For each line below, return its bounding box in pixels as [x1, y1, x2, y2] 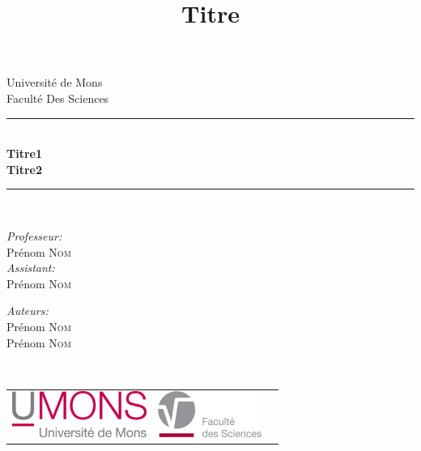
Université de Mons [6, 74, 103, 91]
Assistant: [6, 259, 55, 276]
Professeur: [6, 227, 62, 244]
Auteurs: [6, 302, 49, 319]
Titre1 [6, 145, 42, 162]
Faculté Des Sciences [6, 89, 109, 106]
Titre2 [6, 160, 42, 177]
